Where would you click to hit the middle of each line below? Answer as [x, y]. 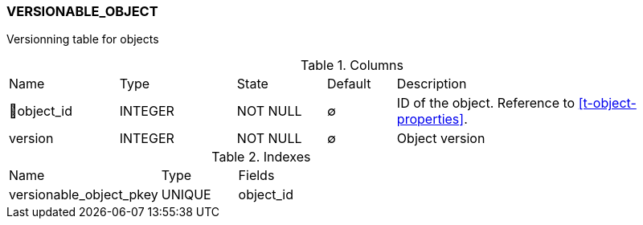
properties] [430, 119]
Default [349, 84]
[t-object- [607, 103]
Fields [256, 176]
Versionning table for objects [83, 39]
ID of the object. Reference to [486, 103]
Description [432, 84]
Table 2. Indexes [261, 157]
